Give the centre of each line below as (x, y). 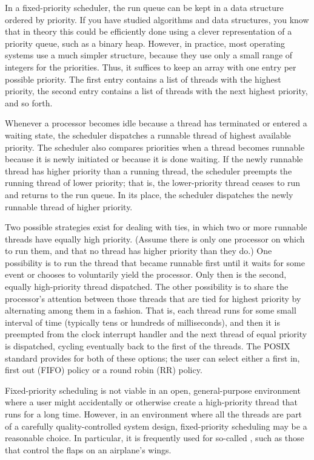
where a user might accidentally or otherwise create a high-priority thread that (152, 402)
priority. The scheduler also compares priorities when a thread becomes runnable (155, 147)
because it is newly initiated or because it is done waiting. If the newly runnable (154, 159)
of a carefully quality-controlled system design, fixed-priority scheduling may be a (156, 426)
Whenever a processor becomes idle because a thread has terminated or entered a (156, 123)
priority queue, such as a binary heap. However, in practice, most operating (145, 43)
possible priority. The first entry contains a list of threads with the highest (143, 79)
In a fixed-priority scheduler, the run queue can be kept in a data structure (144, 7)
